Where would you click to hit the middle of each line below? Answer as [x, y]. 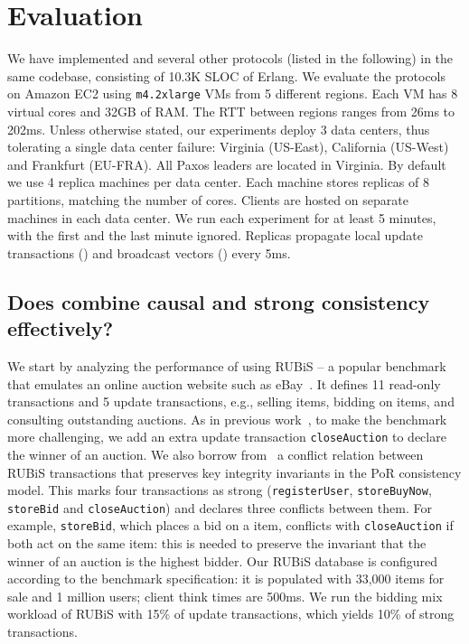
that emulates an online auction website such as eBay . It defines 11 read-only [224, 383]
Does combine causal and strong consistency [219, 301]
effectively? [61, 328]
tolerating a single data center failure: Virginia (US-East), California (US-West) [228, 147]
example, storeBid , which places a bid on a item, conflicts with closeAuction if [230, 525]
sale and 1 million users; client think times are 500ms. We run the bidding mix [225, 596]
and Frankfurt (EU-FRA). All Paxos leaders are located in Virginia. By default [227, 164]
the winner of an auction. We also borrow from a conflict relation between [216, 454]
